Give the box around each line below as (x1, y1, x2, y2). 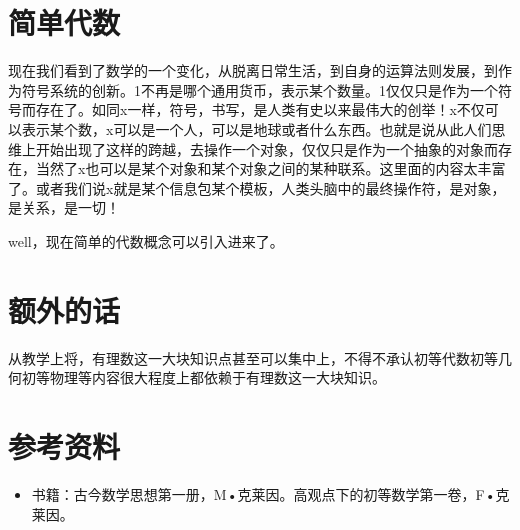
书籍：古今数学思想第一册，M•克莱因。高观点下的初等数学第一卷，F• (31, 483, 496, 504)
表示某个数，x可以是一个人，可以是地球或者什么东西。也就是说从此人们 (21, 118, 492, 139)
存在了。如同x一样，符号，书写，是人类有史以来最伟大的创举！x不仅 (35, 99, 485, 120)
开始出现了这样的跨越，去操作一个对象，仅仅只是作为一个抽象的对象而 (35, 138, 498, 159)
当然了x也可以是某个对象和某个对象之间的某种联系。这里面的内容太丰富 (35, 158, 506, 179)
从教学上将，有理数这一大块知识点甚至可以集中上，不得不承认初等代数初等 (8, 347, 498, 368)
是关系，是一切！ (8, 197, 120, 218)
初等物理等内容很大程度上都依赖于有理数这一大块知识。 (21, 367, 386, 388)
